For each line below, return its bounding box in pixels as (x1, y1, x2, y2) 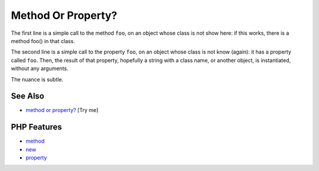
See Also (11, 91, 44, 101)
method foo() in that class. (11, 37, 75, 44)
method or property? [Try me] (25, 107, 99, 114)
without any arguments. (11, 65, 69, 72)
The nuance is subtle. (11, 75, 64, 83)
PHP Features (11, 122, 62, 132)
